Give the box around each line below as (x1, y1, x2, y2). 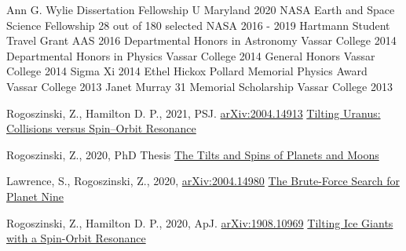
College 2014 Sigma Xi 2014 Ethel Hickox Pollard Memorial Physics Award (6, 63, 368, 79)
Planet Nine (6, 187, 64, 204)
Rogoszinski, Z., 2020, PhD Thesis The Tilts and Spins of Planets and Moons (6, 146, 379, 162)
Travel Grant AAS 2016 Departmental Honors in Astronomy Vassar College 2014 (6, 32, 397, 49)
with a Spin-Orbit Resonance (6, 230, 146, 246)
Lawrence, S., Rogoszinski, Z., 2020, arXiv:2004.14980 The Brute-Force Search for (6, 173, 400, 189)
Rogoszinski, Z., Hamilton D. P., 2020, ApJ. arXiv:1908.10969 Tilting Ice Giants (6, 214, 393, 231)
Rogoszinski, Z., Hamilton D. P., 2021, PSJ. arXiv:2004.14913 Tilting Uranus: (6, 104, 381, 121)
